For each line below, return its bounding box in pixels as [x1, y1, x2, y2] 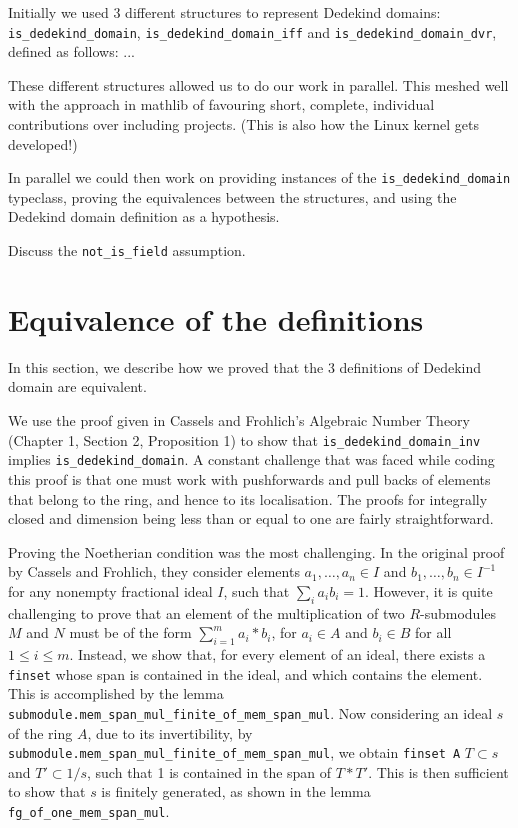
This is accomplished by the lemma [8, 683, 224, 704]
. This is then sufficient [368, 761, 509, 782]
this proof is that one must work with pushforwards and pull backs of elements [8, 468, 491, 489]
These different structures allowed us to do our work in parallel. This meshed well [8, 74, 509, 95]
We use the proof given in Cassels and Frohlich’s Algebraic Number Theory [8, 410, 470, 431]
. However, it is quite [365, 580, 493, 601]
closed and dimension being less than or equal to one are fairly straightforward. [8, 508, 494, 529]
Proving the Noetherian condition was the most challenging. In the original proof [8, 541, 505, 562]
